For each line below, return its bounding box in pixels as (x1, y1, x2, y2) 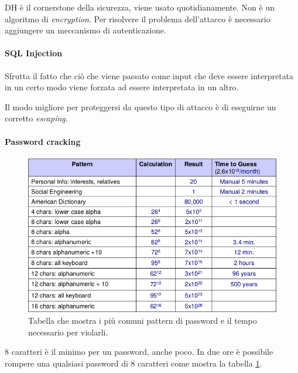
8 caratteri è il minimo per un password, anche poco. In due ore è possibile (5, 345, 273, 358)
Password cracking (5, 135, 81, 147)
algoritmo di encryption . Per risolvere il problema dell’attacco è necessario (5, 12, 270, 25)
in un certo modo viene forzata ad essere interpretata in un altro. (5, 81, 239, 93)
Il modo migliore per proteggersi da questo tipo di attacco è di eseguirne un (5, 100, 276, 113)
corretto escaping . (5, 112, 68, 124)
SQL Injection (5, 47, 63, 59)
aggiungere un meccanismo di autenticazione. (5, 24, 166, 36)
